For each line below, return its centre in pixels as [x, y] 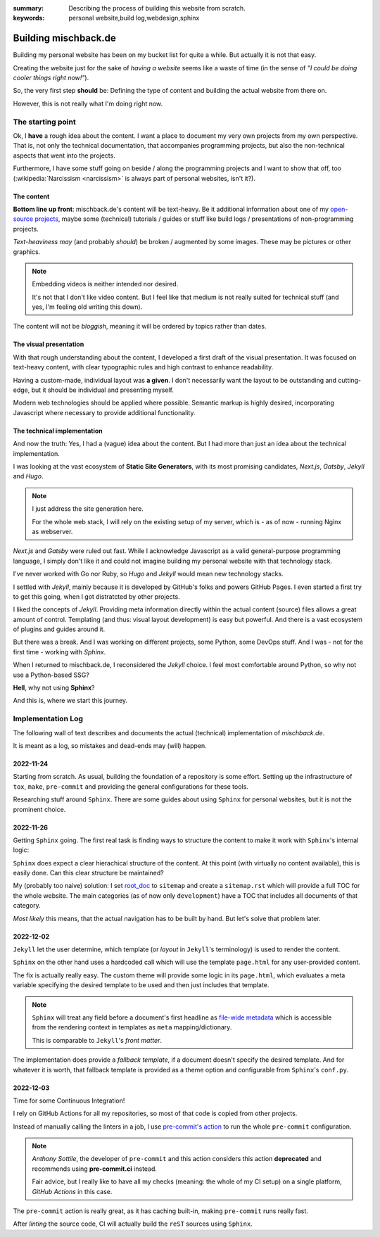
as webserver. [52, 531]
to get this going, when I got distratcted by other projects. [96, 596]
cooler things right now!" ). [51, 78]
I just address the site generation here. [88, 509]
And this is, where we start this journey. [70, 701]
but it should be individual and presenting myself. [102, 390]
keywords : [29, 18]
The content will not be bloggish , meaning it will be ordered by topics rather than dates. [140, 326]
